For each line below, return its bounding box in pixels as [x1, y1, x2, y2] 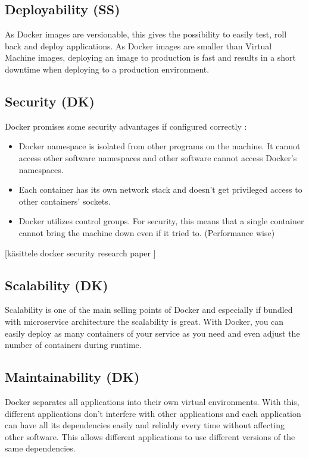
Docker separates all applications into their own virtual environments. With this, [5, 395, 299, 407]
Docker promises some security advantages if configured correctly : [5, 120, 247, 132]
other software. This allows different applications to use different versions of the [5, 430, 295, 443]
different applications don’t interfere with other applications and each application [5, 407, 301, 419]
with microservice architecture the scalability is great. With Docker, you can [5, 315, 284, 327]
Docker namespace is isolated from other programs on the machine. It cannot [18, 140, 301, 152]
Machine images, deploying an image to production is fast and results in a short [5, 51, 296, 64]
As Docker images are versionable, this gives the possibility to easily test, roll [5, 28, 287, 40]
